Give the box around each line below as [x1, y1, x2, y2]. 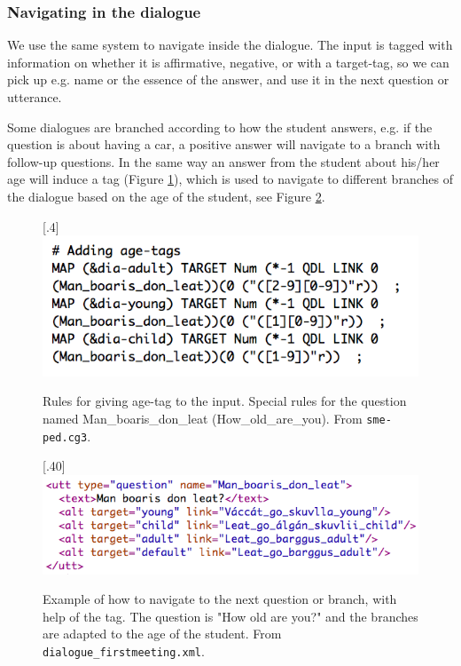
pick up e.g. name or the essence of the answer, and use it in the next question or [7, 70, 449, 89]
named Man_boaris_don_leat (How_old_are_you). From [43, 408, 363, 427]
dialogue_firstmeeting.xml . [43, 641, 205, 660]
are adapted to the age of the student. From [43, 624, 282, 643]
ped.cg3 [43, 431, 88, 444]
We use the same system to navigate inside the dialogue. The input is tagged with [7, 36, 453, 54]
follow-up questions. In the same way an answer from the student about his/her [7, 152, 440, 170]
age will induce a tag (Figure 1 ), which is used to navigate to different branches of [7, 170, 453, 188]
